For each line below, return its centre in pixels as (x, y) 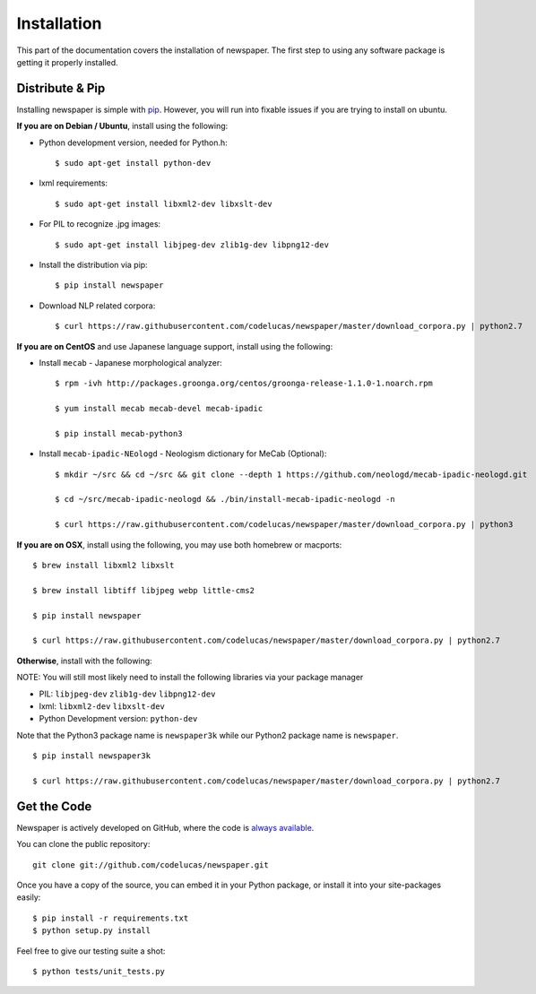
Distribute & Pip (61, 88)
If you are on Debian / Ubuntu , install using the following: (122, 126)
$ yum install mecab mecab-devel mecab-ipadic (159, 409)
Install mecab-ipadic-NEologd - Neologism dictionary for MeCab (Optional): (183, 454)
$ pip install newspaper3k (92, 756)
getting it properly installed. (67, 62)
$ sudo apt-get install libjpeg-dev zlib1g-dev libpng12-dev (192, 245)
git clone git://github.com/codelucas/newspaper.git (151, 864)
